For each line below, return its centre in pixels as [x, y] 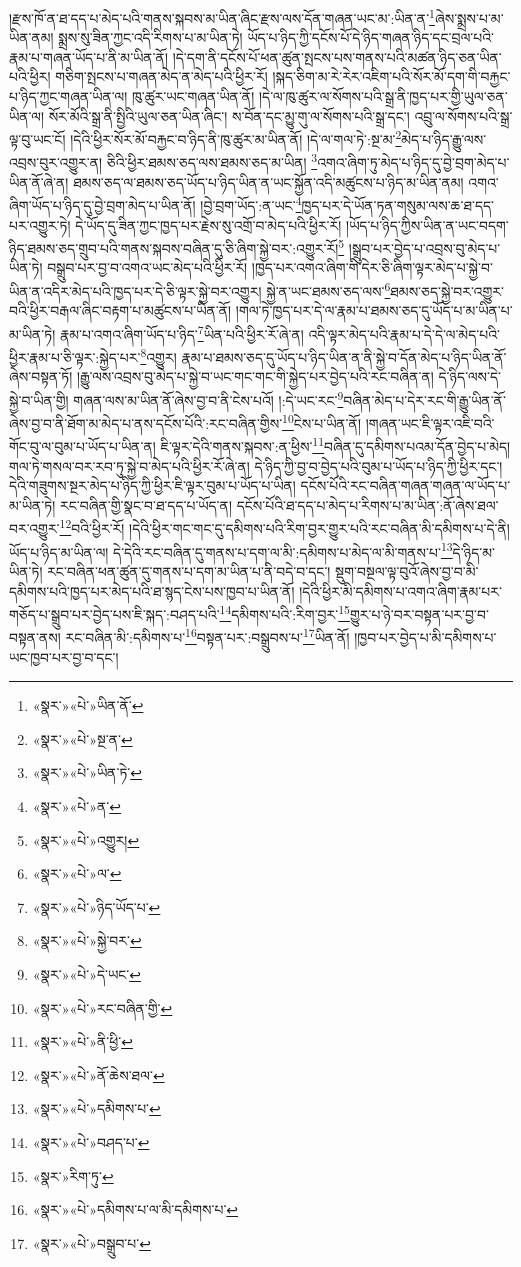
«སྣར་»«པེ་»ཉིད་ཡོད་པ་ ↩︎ [96, 906]
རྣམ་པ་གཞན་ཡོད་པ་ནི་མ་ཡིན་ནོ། [88, 56]
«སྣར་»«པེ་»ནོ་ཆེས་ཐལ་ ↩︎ [98, 1074]
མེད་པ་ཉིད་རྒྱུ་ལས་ [444, 138]
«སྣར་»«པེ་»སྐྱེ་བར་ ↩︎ [87, 940]
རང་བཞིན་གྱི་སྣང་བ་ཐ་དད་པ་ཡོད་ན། [145, 504]
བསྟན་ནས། [35, 637]
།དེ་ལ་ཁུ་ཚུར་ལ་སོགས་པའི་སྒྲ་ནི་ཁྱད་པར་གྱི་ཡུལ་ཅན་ [383, 96]
